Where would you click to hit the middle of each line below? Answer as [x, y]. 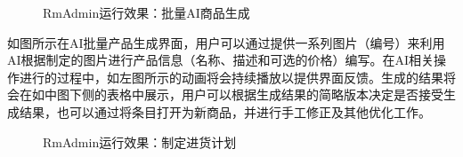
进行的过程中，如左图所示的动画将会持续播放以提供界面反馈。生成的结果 [231, 77]
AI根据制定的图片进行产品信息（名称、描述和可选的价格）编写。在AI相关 [221, 60]
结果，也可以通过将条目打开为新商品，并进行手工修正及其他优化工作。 [225, 111]
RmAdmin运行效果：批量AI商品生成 [146, 12]
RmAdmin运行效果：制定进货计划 [140, 141]
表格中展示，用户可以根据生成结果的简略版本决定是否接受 [275, 94]
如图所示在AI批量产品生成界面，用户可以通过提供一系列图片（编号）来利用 [226, 42]
